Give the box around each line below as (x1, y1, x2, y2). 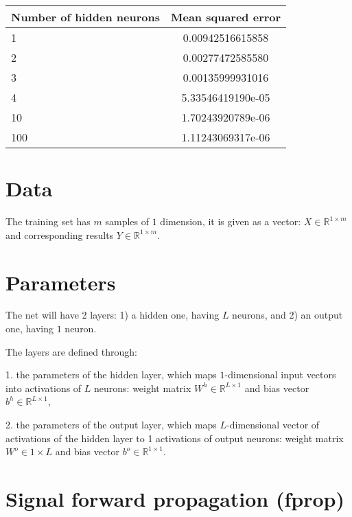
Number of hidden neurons (11, 9, 160, 25)
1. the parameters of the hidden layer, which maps (5, 367, 217, 382)
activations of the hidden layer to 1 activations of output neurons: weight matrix (5, 430, 344, 445)
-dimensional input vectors (224, 367, 336, 382)
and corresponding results (5, 227, 114, 242)
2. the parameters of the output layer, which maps (5, 417, 217, 431)
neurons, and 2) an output (232, 308, 343, 322)
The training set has (5, 214, 91, 229)
